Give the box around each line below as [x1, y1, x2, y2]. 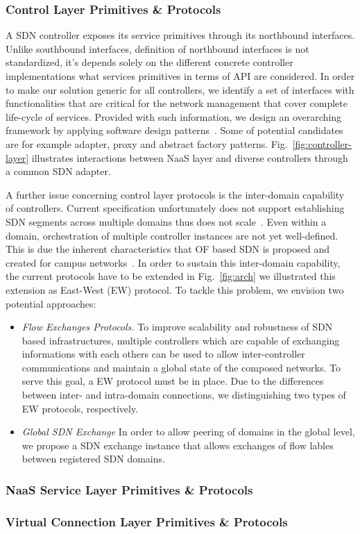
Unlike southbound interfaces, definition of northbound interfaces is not [6, 41, 309, 56]
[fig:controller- [292, 136, 352, 151]
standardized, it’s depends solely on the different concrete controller [6, 55, 293, 69]
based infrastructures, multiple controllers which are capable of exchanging [22, 333, 340, 347]
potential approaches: [6, 296, 96, 310]
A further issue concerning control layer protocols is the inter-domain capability [6, 187, 345, 201]
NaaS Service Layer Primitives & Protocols [6, 481, 253, 498]
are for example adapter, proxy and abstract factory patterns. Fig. [6, 136, 288, 151]
